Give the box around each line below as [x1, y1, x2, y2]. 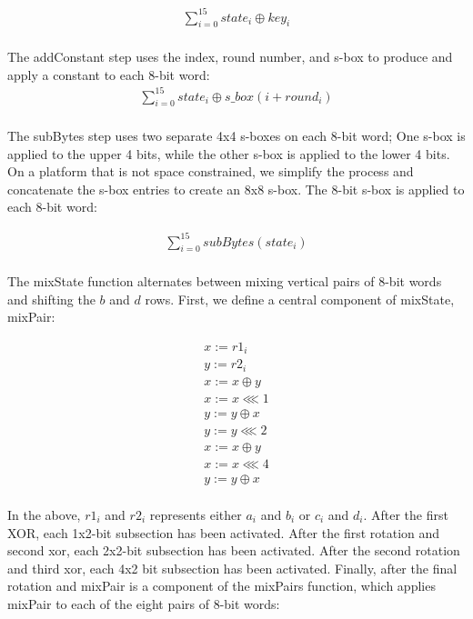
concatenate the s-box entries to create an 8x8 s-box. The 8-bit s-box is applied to [7, 179, 465, 198]
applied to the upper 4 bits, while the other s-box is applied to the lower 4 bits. [7, 144, 450, 163]
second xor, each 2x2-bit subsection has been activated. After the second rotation [7, 541, 460, 560]
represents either [149, 504, 242, 524]
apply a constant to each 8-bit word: [7, 65, 210, 84]
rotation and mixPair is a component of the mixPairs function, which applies [7, 576, 436, 595]
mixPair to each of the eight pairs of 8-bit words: [7, 594, 280, 613]
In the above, [7, 504, 81, 524]
